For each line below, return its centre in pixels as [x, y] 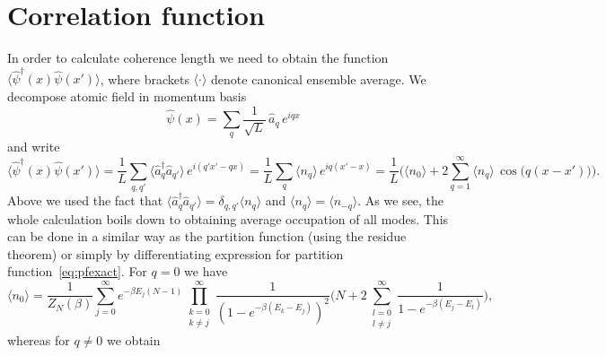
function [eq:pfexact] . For [77, 271]
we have [206, 271]
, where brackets [145, 78]
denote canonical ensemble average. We [319, 78]
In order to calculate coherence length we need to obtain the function [198, 58]
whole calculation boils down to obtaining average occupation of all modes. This [228, 218]
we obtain [134, 339]
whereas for [39, 339]
